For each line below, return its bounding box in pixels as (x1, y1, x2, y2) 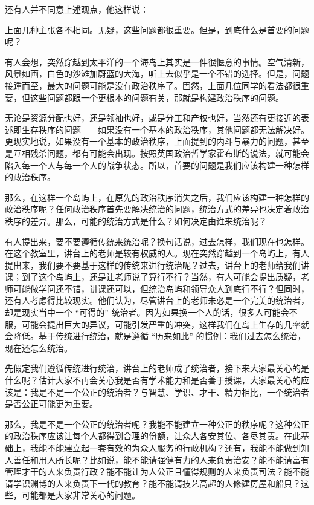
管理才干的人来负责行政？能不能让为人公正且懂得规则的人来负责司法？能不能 (5, 465, 309, 478)
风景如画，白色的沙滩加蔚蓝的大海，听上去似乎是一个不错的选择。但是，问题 (5, 67, 309, 80)
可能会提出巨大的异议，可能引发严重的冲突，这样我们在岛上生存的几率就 (21, 318, 309, 330)
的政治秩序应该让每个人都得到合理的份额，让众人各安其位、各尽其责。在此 (5, 429, 301, 442)
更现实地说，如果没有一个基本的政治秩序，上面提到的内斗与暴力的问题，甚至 (5, 135, 309, 148)
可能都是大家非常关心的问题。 (21, 489, 140, 501)
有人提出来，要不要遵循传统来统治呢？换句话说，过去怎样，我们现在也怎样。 (5, 235, 309, 247)
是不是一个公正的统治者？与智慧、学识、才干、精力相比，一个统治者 (38, 385, 309, 398)
